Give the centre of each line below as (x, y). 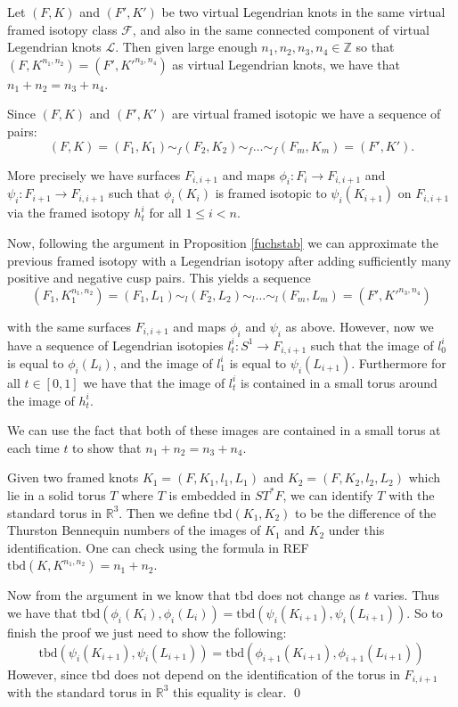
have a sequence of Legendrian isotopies (115, 345)
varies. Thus (406, 595)
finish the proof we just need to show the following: (147, 632)
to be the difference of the (366, 512)
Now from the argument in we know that (119, 595)
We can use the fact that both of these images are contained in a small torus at (224, 430)
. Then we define (164, 512)
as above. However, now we (360, 326)
